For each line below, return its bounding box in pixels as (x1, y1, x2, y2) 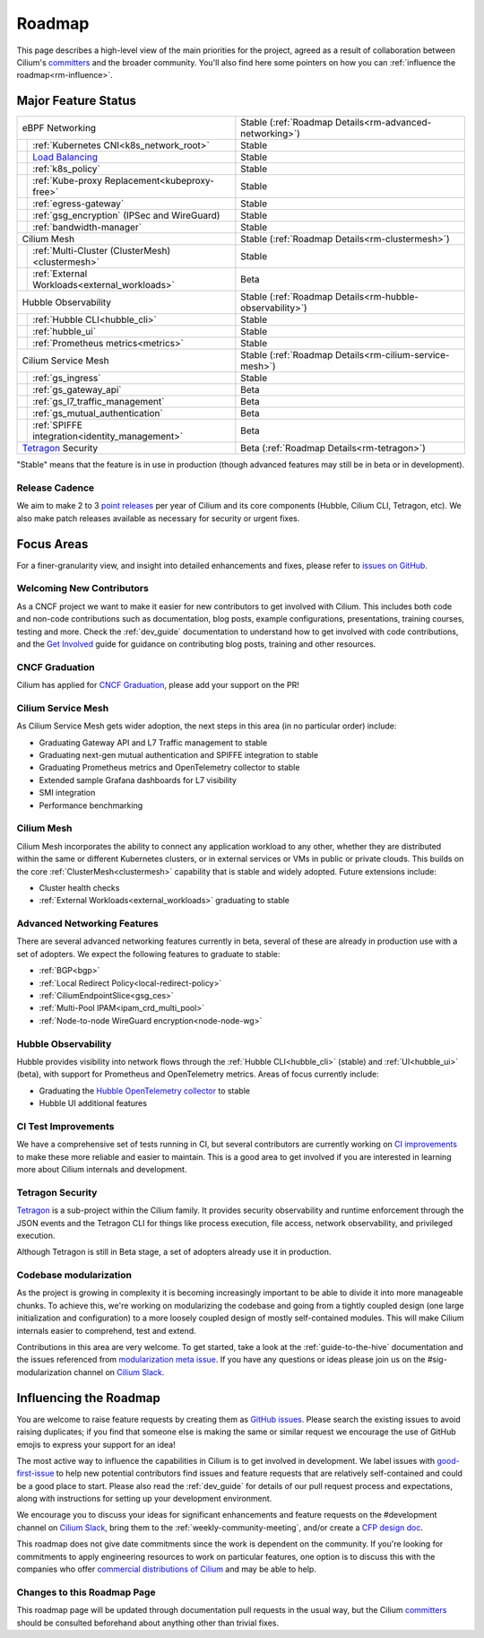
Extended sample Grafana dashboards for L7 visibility (39, 774, 238, 785)
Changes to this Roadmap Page (16, 1586, 156, 1599)
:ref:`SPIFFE (32, 419, 82, 431)
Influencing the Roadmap (16, 1390, 160, 1406)
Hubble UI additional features (39, 1098, 148, 1109)
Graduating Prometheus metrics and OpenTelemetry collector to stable (39, 762, 300, 773)
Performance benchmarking (39, 799, 143, 811)
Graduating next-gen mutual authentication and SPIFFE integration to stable (39, 750, 318, 761)
